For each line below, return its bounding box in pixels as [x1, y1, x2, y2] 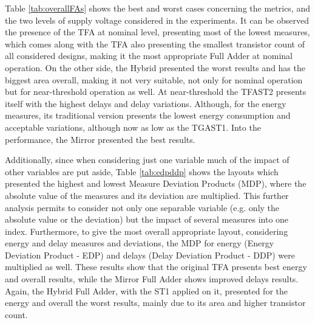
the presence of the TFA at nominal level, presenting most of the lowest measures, [5, 26, 310, 38]
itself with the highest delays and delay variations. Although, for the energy [5, 97, 286, 109]
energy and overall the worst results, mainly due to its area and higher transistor [5, 296, 306, 309]
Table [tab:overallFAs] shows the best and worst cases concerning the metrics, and [5, 2, 310, 14]
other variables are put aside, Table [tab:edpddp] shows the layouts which [5, 165, 279, 178]
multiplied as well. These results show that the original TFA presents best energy [5, 260, 307, 273]
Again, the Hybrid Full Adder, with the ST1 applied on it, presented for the [5, 284, 288, 297]
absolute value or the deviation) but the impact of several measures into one [5, 213, 289, 226]
